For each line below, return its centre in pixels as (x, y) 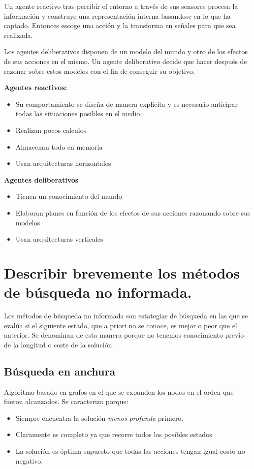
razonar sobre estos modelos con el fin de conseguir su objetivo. (99, 71)
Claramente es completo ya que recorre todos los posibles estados (114, 434)
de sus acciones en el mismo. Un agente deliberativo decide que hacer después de (126, 61)
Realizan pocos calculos (51, 130)
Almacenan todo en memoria (59, 146)
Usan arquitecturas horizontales (63, 163)
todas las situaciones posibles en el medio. (79, 113)
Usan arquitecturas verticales (59, 239)
